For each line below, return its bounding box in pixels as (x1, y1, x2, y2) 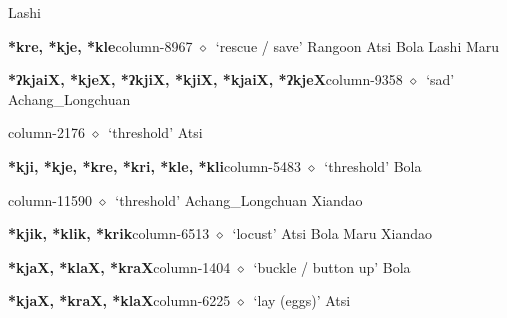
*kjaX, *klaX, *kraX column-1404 (8, 256, 231, 277)
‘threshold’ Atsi (108, 122, 203, 143)
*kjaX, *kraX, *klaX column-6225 (8, 290, 231, 311)
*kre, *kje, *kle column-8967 (8, 35, 193, 56)
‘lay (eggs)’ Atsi (253, 290, 351, 311)
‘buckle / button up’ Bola (253, 256, 411, 277)
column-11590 (8, 189, 92, 210)
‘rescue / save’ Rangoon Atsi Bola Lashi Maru (215, 35, 500, 56)
